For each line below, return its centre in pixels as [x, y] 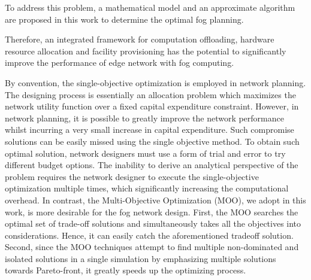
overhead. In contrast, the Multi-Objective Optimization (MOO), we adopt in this [155, 200]
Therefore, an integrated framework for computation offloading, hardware [140, 39]
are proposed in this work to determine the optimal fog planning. [124, 19]
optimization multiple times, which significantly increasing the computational [147, 188]
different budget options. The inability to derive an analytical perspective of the [152, 165]
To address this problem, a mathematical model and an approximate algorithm [150, 7]
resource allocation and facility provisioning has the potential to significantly [146, 51]
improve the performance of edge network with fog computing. [120, 63]
